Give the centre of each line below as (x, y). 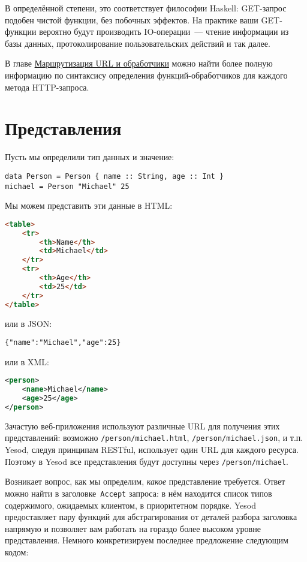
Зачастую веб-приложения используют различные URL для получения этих (142, 426)
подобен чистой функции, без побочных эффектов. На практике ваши (132, 19)
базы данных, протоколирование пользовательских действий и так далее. (138, 43)
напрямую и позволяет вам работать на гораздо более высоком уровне (133, 528)
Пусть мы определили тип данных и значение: (90, 157)
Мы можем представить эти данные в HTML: (89, 205)
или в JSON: (28, 323)
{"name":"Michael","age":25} (63, 343)
